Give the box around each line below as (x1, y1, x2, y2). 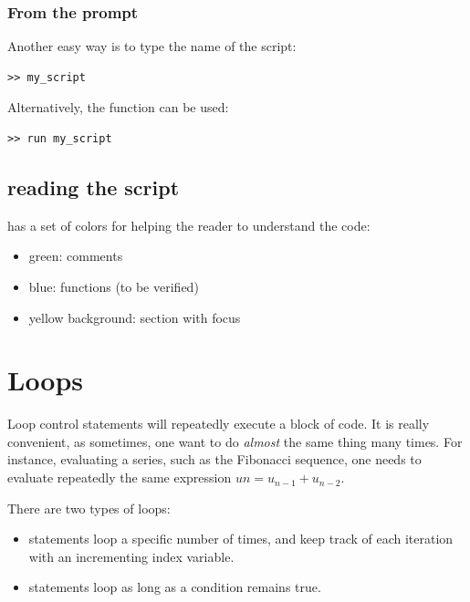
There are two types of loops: (7, 498, 171, 517)
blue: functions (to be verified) (28, 276, 199, 296)
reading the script (7, 172, 180, 201)
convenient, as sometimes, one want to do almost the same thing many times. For (7, 431, 463, 451)
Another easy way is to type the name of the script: (7, 36, 297, 56)
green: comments (28, 246, 123, 265)
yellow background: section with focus (28, 307, 241, 327)
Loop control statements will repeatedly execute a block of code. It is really (7, 414, 430, 433)
